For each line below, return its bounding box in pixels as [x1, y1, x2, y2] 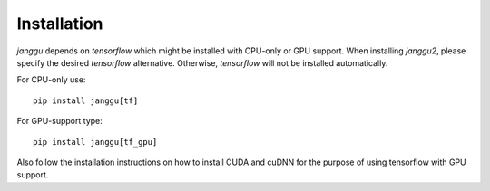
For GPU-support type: [16, 116, 103, 127]
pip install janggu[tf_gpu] [33, 137, 158, 147]
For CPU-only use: [16, 74, 86, 85]
